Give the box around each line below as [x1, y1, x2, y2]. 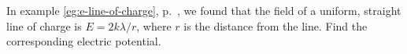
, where [136, 17, 172, 34]
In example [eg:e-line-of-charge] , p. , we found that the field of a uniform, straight [6, 2, 401, 18]
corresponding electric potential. [6, 33, 161, 49]
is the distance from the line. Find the [183, 17, 368, 34]
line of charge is [6, 17, 82, 34]
